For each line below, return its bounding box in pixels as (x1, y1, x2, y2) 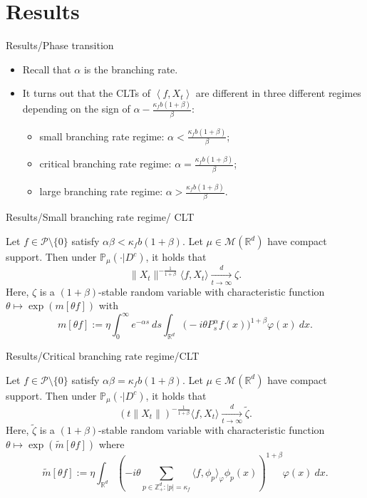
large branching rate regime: (39, 184, 163, 199)
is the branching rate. (83, 61, 178, 76)
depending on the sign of (22, 101, 130, 116)
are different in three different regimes (195, 85, 361, 100)
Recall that (22, 61, 71, 76)
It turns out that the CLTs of (22, 85, 151, 100)
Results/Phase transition (6, 38, 114, 53)
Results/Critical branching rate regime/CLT (6, 348, 200, 363)
